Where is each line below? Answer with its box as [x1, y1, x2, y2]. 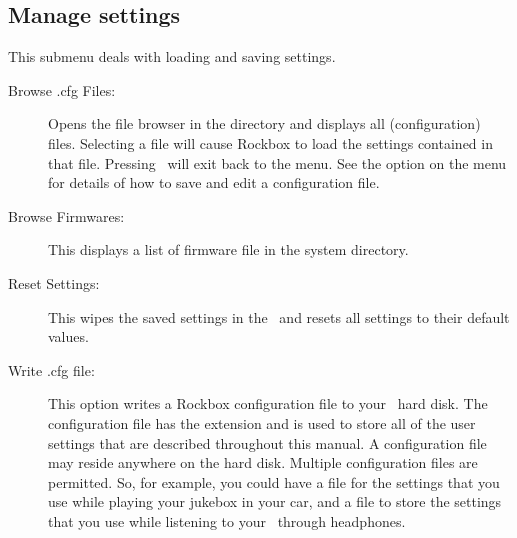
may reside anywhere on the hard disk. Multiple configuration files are [48, 452, 478, 473]
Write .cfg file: [8, 359, 95, 380]
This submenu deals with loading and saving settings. [8, 46, 336, 67]
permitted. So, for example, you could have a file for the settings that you [48, 471, 500, 492]
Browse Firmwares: [8, 205, 125, 226]
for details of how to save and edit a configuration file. [48, 172, 380, 193]
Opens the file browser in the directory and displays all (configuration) [48, 113, 481, 134]
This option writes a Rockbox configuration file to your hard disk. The [48, 393, 488, 414]
